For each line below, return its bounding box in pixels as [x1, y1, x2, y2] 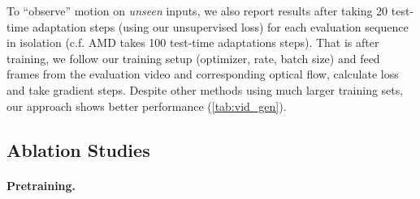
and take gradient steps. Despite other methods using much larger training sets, [6, 81, 404, 98]
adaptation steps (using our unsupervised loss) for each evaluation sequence [32, 18, 409, 35]
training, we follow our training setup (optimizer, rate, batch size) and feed [6, 49, 380, 66]
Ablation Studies [6, 137, 150, 162]
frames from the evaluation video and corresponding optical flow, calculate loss [6, 66, 399, 83]
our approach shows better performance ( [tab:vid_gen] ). [6, 97, 287, 114]
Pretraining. [6, 176, 76, 193]
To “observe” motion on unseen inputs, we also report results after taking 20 [6, 2, 388, 19]
